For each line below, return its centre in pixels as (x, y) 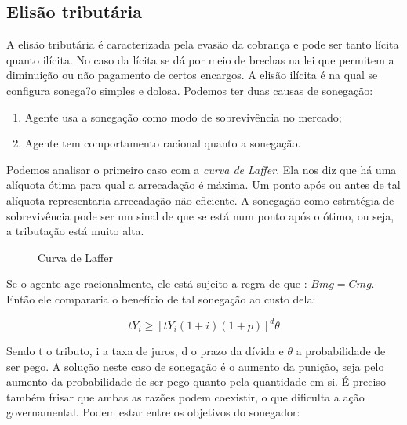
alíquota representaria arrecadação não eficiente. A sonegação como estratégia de (200, 200)
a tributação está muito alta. (75, 231)
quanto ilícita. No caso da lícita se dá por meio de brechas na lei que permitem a (200, 59)
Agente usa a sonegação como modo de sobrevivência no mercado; (183, 116)
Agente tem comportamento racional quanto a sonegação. (163, 143)
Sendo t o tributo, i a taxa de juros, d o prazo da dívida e (145, 351)
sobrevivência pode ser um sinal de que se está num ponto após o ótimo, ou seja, (200, 215)
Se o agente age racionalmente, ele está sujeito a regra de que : (157, 283)
